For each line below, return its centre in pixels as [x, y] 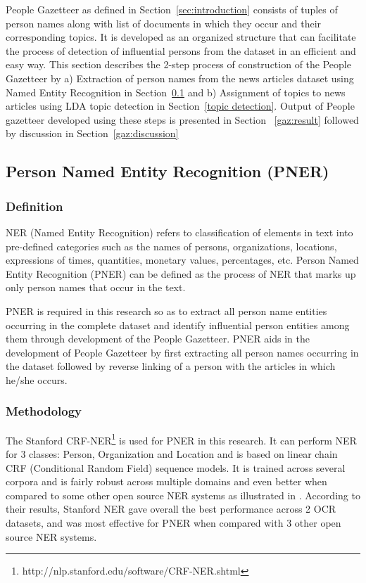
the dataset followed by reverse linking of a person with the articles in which [171, 366]
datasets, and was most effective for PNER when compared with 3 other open [173, 522]
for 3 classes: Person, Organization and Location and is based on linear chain [172, 453]
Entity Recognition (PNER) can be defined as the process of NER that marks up [181, 273]
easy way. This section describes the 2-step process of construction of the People [178, 64]
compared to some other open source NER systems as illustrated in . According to [183, 495]
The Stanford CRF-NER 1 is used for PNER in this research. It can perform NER [181, 439]
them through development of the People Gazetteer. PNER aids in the [158, 339]
